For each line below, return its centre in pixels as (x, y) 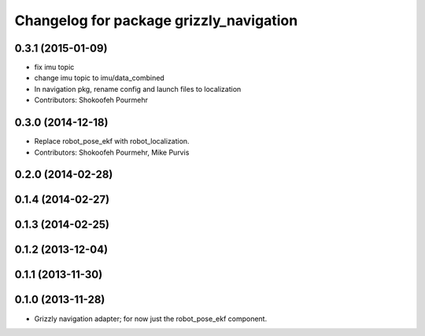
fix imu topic (54, 68)
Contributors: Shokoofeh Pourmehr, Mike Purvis (112, 152)
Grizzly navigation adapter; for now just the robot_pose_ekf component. (151, 319)
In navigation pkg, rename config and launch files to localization (138, 89)
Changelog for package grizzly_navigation (156, 20)
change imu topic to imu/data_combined (99, 78)
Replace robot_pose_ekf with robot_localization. (112, 141)
